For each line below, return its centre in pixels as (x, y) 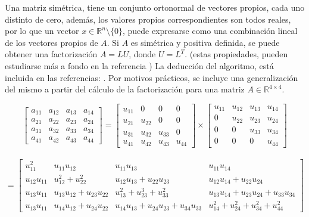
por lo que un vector (42, 31)
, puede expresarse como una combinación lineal (210, 31)
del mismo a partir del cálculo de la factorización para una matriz (125, 89)
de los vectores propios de (51, 42)
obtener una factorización (51, 54)
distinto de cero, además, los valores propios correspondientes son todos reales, (148, 19)
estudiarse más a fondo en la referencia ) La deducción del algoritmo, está (139, 65)
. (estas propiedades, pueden (236, 54)
